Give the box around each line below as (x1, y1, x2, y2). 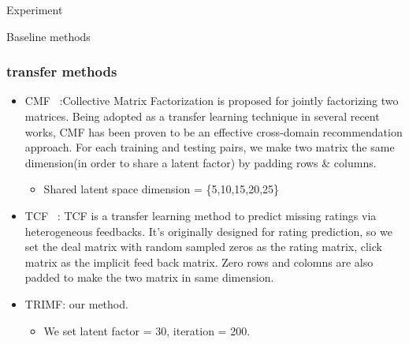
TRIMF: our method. (24, 295, 128, 312)
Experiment (6, 2, 63, 17)
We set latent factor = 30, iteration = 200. (43, 322, 251, 338)
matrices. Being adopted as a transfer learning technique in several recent (24, 108, 380, 124)
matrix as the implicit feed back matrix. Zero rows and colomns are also (24, 253, 374, 270)
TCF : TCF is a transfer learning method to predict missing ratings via (24, 207, 377, 223)
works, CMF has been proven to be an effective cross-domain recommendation (24, 123, 403, 140)
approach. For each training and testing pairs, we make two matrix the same (24, 139, 395, 155)
